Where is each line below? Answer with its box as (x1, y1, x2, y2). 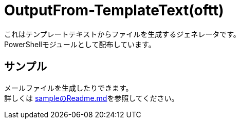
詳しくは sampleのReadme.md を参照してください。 (4, 93, 179, 102)
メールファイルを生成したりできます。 (4, 83, 133, 92)
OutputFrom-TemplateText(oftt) (4, 2, 224, 19)
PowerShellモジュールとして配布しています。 (4, 39, 156, 49)
